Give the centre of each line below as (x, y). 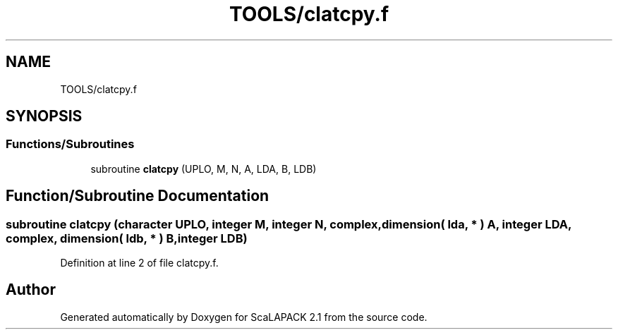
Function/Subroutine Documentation (138, 196)
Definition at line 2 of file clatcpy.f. (139, 263)
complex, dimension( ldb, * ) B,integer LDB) (127, 238)
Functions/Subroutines (70, 144)
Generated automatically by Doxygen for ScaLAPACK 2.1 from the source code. (244, 317)
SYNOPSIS (44, 116)
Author (31, 290)
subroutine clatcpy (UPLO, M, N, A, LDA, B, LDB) (204, 169)
